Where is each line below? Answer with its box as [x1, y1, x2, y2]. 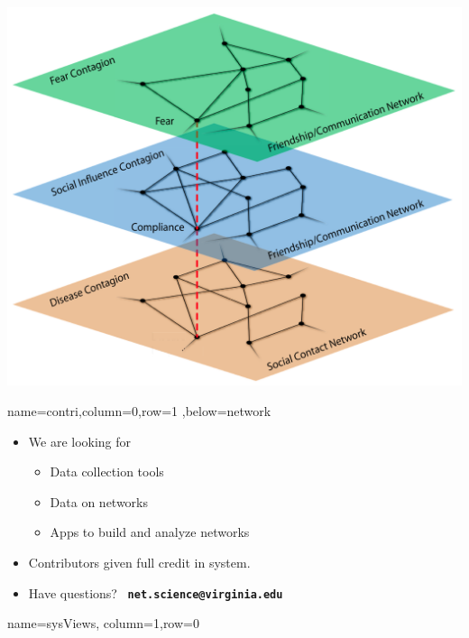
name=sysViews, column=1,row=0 [7, 614, 199, 633]
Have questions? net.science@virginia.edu [28, 583, 283, 602]
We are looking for [28, 431, 132, 450]
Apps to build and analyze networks [50, 522, 250, 541]
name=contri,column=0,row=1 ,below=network [7, 401, 271, 420]
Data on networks [50, 492, 149, 511]
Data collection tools [50, 462, 164, 481]
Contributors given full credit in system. [28, 552, 251, 571]
